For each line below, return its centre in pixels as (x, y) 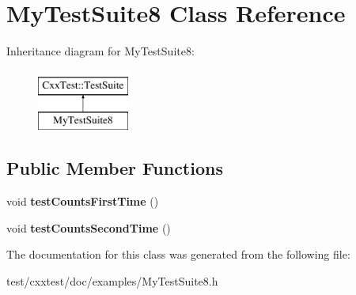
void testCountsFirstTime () (83, 201)
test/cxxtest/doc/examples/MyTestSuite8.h (112, 280)
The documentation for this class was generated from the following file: (178, 254)
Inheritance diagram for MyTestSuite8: (100, 51)
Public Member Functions (115, 168)
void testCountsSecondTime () (89, 227)
